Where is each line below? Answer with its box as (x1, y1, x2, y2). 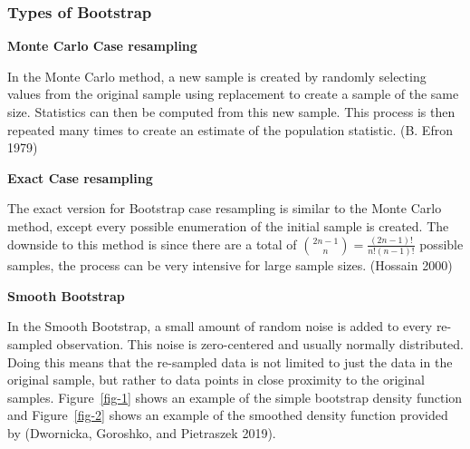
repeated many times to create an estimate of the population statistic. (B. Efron (7, 120, 453, 139)
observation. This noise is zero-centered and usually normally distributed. (56, 334, 464, 353)
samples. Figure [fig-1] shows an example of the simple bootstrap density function (7, 387, 463, 406)
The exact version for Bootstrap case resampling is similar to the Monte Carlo (7, 199, 442, 218)
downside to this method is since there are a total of (7, 234, 297, 253)
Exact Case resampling (7, 168, 153, 187)
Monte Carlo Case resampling (7, 36, 197, 55)
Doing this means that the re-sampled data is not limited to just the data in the (7, 352, 453, 371)
